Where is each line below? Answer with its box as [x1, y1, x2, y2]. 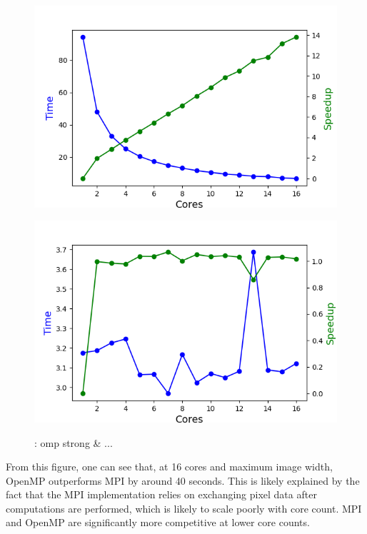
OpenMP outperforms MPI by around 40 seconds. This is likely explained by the [6, 473, 360, 488]
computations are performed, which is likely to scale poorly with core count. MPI [6, 500, 362, 515]
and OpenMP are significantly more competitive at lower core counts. [6, 515, 310, 530]
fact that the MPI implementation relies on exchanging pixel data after [6, 487, 317, 502]
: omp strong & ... [34, 435, 113, 450]
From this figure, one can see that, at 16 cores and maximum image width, [6, 459, 333, 474]
